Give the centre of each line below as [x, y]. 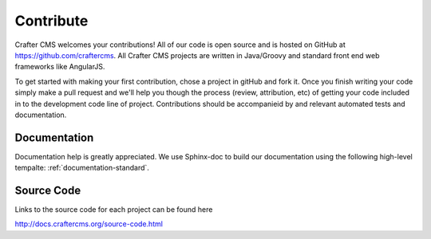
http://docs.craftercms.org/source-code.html [89, 224]
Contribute [51, 21]
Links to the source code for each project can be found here [114, 210]
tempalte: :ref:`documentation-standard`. [82, 168]
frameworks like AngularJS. [60, 67]
